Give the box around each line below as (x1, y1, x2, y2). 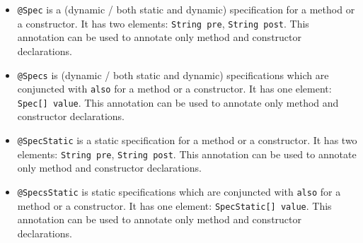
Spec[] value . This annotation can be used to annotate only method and (17, 95, 339, 109)
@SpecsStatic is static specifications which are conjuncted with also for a (17, 184, 341, 198)
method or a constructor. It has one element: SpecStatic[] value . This (17, 198, 332, 213)
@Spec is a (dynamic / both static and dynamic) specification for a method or (17, 2, 355, 16)
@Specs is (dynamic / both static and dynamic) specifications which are (17, 67, 329, 82)
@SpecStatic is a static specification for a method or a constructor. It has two (17, 133, 357, 148)
